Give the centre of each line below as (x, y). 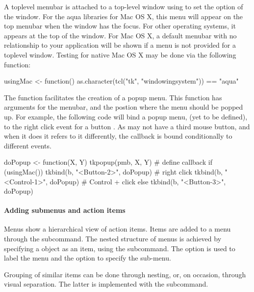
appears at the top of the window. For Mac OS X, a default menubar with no (120, 35)
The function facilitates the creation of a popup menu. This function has (113, 97)
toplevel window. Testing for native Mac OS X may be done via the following (120, 54)
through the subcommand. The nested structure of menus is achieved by (113, 239)
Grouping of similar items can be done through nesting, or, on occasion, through (125, 274)
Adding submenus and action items (65, 210)
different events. (28, 145)
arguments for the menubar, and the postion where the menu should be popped (124, 107)
